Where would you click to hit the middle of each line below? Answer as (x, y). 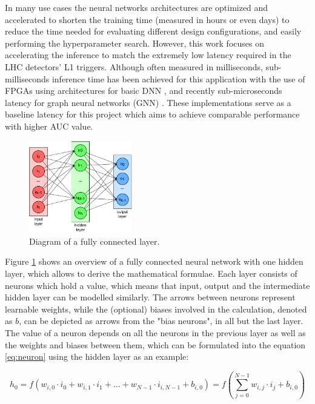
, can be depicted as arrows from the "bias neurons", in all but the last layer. (161, 321)
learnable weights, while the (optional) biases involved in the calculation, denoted (156, 309)
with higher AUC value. (49, 126)
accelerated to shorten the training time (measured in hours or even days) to (147, 19)
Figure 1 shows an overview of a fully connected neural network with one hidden (154, 261)
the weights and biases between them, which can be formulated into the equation (155, 344)
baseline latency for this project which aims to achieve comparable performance (152, 114)
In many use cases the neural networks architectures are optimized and (137, 7)
